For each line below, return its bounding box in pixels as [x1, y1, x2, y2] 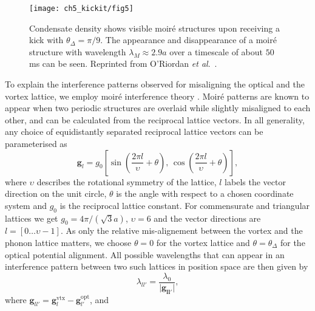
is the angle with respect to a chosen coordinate [116, 187, 294, 200]
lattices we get [5, 211, 58, 224]
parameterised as [5, 137, 67, 149]
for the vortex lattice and [156, 236, 250, 248]
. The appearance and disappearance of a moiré [100, 33, 277, 46]
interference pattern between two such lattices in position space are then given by [5, 260, 308, 273]
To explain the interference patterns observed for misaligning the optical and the [5, 78, 305, 91]
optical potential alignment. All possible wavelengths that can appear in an [5, 248, 285, 261]
